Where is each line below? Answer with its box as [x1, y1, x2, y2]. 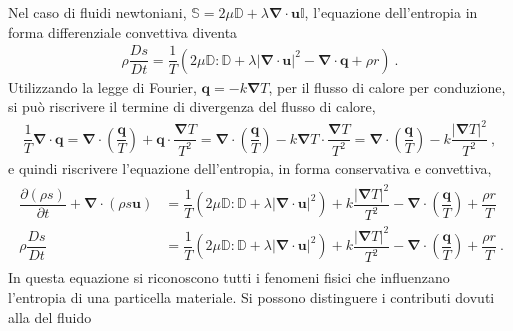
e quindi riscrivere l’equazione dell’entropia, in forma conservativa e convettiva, [8, 157, 492, 178]
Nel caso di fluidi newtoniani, [8, 2, 187, 22]
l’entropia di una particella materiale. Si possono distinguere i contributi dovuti [8, 286, 495, 307]
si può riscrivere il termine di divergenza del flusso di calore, [8, 96, 376, 117]
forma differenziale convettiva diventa [8, 21, 238, 42]
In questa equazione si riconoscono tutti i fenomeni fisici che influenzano [8, 267, 450, 288]
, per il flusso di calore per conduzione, [268, 76, 506, 97]
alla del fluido [8, 306, 92, 327]
